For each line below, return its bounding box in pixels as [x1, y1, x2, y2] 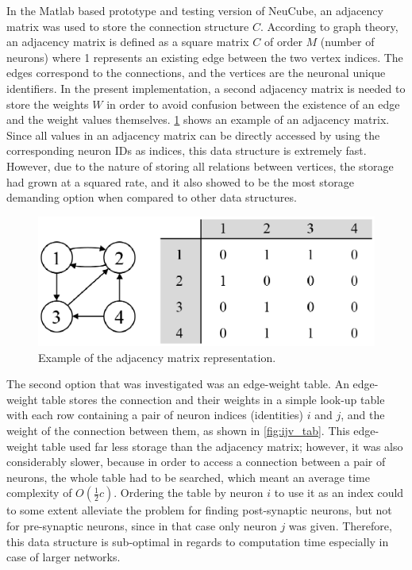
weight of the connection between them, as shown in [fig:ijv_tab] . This [6, 422, 350, 438]
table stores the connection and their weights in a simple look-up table [41, 391, 385, 407]
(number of [320, 33, 375, 50]
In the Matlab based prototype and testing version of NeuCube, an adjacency [6, 2, 383, 18]
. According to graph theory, [260, 17, 399, 34]
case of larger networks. [6, 549, 121, 565]
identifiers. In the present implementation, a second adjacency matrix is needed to [6, 79, 406, 96]
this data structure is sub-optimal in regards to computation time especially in [6, 533, 389, 549]
